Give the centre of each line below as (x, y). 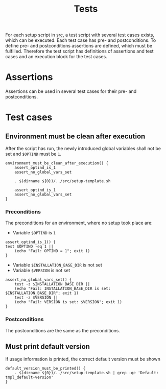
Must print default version (48, 347)
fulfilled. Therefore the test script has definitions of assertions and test (80, 51)
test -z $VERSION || (36, 298)
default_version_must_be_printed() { (45, 368)
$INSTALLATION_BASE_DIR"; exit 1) (42, 293)
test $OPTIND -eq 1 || (29, 247)
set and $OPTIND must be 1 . (33, 154)
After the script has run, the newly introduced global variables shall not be (83, 149)
